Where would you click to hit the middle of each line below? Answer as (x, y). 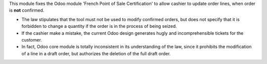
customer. (32, 40)
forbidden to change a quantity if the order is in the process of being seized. (99, 26)
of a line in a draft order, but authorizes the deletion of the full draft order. (96, 53)
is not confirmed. (27, 10)
